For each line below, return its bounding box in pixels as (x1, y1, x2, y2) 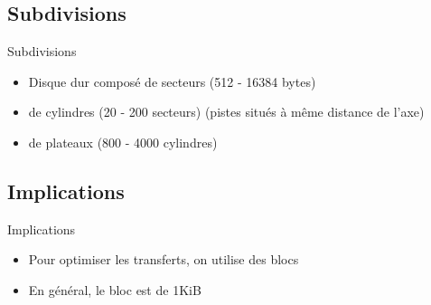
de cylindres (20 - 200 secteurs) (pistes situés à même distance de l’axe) (28, 102, 425, 121)
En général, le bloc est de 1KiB (28, 280, 201, 299)
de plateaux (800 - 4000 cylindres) (28, 132, 218, 151)
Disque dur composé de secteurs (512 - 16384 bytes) (28, 71, 316, 91)
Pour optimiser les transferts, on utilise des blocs (28, 250, 299, 269)
